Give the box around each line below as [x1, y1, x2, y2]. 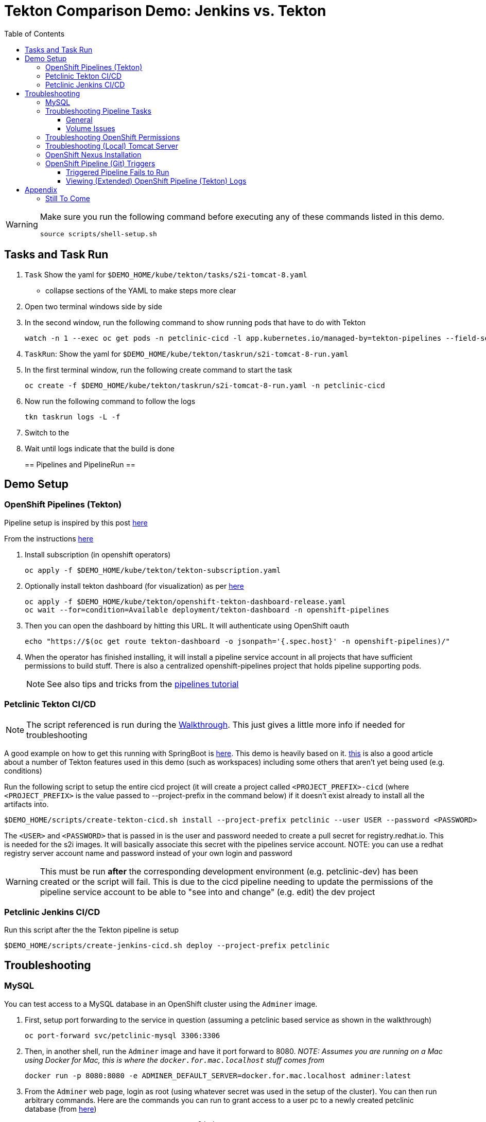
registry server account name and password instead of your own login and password [4, 848, 292, 857]
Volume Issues [66, 124, 115, 133]
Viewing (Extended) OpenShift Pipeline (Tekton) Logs [66, 176, 247, 185]
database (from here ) [25, 1104, 97, 1113]
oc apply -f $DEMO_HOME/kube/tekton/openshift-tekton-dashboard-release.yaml [25, 597, 346, 606]
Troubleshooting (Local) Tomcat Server [45, 141, 178, 150]
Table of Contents [4, 29, 65, 38]
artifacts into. [4, 799, 49, 809]
